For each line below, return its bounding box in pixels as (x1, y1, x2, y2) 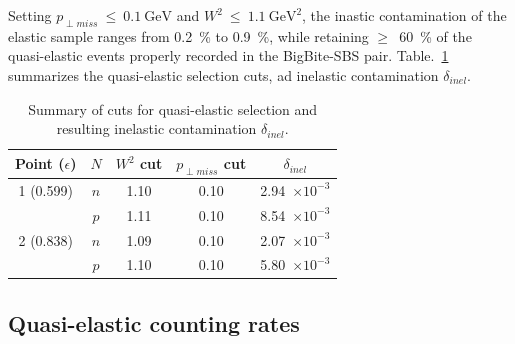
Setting (8, 5, 52, 25)
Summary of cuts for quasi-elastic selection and (28, 98, 318, 119)
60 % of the (399, 25, 472, 46)
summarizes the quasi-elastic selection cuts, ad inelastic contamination (8, 64, 439, 85)
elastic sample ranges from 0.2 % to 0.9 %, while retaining (8, 25, 369, 46)
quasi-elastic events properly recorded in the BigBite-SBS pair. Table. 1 (8, 45, 449, 66)
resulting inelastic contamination (56, 118, 257, 139)
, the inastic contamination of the (302, 5, 507, 25)
